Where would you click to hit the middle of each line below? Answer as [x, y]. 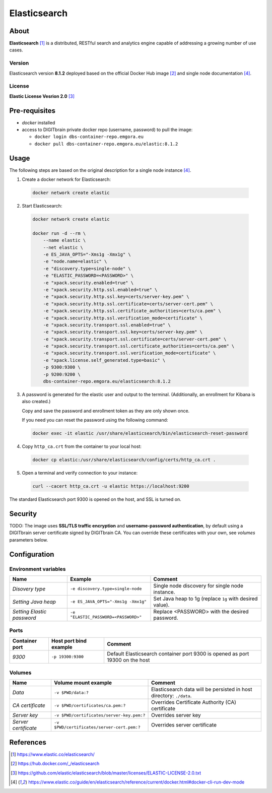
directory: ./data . [172, 696]
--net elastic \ [63, 247]
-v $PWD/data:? [71, 692]
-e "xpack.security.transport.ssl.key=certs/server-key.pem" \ [123, 332]
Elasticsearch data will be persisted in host [202, 689]
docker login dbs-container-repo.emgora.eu [89, 137]
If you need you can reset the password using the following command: [95, 420]
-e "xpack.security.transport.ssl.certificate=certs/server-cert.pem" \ [135, 339]
